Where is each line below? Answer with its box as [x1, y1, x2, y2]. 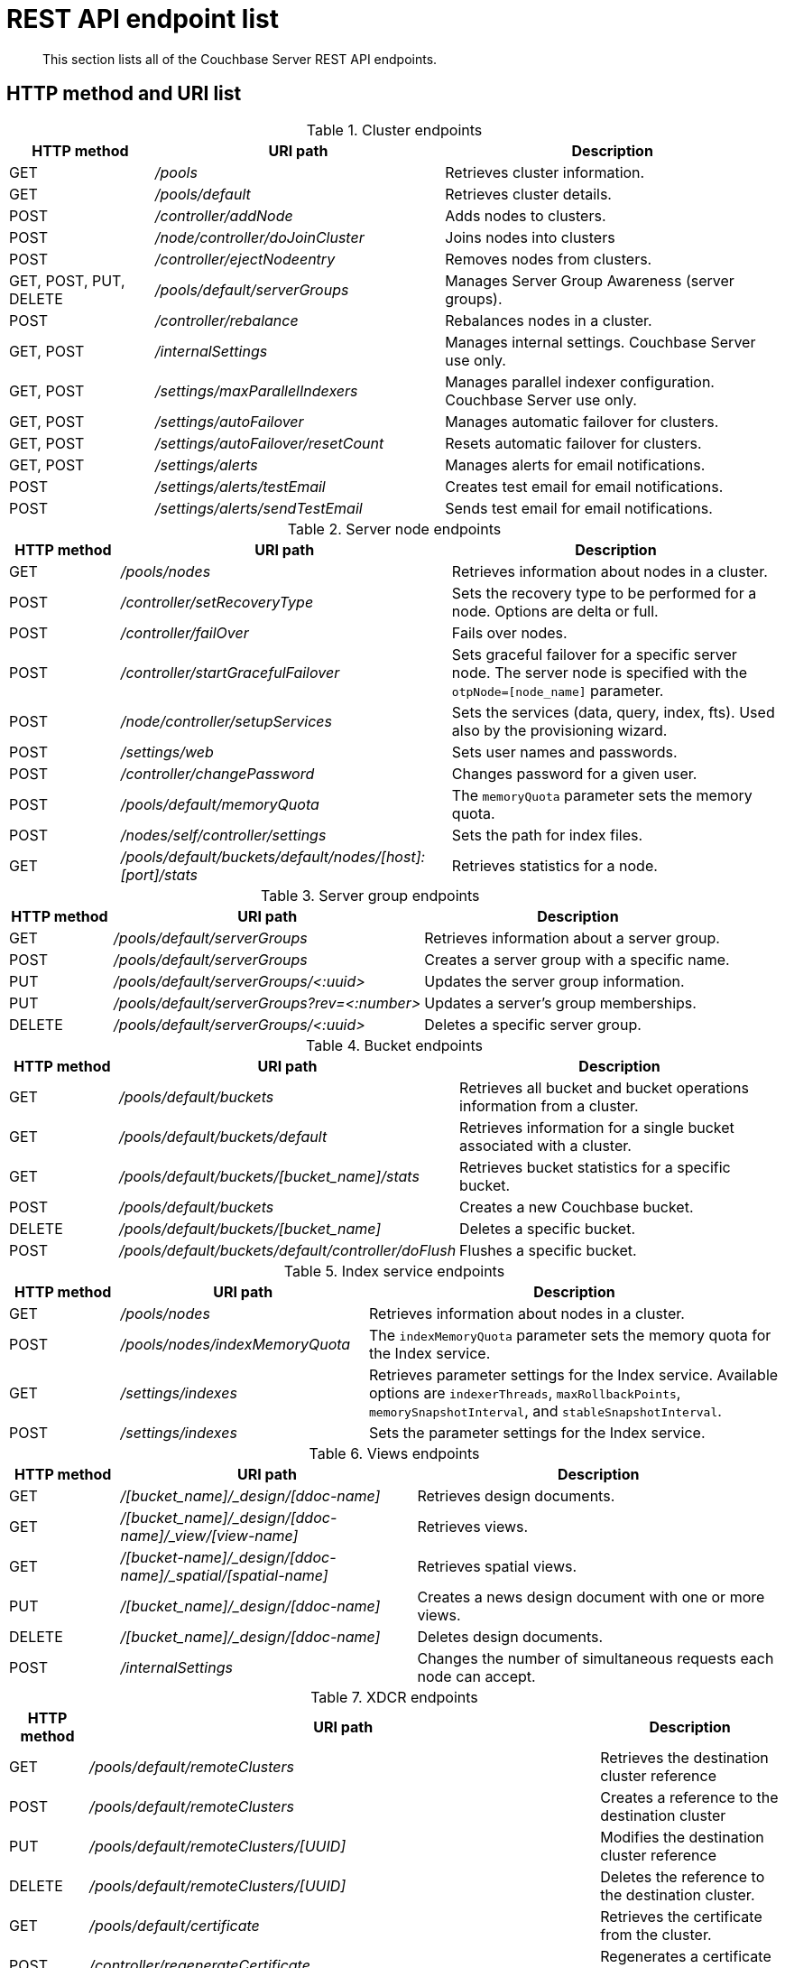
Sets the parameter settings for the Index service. [368, 1423, 706, 1442]
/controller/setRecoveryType [120, 592, 314, 611]
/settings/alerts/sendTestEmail [154, 498, 363, 517]
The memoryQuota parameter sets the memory [451, 785, 753, 804]
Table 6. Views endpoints [309, 1444, 480, 1462]
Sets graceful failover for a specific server [451, 645, 737, 664]
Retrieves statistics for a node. [451, 856, 658, 875]
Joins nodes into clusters [445, 227, 615, 246]
